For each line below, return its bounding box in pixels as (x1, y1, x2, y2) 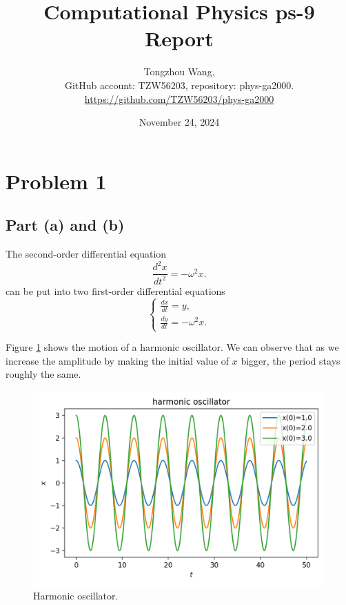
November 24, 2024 (139, 115, 220, 129)
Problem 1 (6, 166, 107, 195)
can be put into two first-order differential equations (6, 283, 225, 298)
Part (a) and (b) (6, 214, 125, 236)
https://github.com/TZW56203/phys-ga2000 (84, 91, 274, 106)
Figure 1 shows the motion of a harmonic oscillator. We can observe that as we (6, 340, 339, 354)
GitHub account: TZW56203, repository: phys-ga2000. (64, 77, 294, 92)
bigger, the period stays (241, 353, 340, 367)
